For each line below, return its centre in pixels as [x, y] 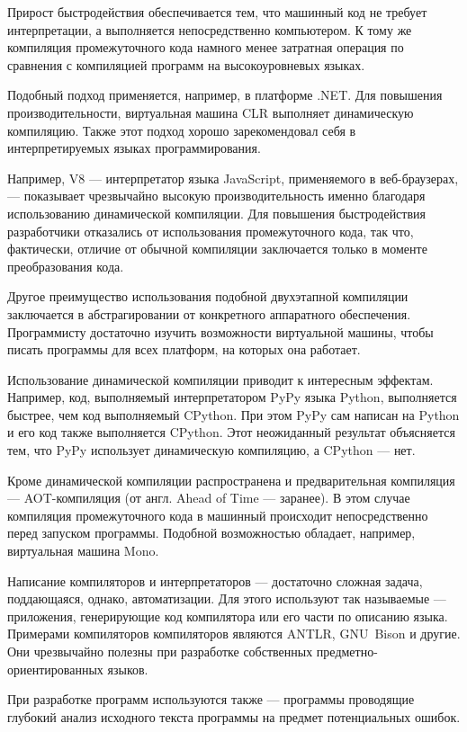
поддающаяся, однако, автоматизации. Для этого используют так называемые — [227, 598]
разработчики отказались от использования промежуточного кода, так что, [211, 231]
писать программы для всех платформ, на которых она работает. [184, 349]
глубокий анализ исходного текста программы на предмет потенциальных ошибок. [234, 716]
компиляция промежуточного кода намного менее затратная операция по [206, 47]
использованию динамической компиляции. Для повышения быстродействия [216, 213]
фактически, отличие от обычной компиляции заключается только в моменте [217, 249]
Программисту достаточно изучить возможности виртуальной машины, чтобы [220, 331]
